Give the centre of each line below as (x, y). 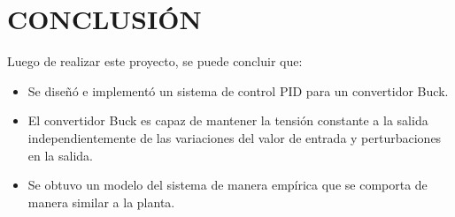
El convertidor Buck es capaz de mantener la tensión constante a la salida (228, 120)
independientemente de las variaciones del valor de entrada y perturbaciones (235, 137)
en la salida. (60, 155)
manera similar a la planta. (101, 202)
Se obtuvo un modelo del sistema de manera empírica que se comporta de (227, 185)
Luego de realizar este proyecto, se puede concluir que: (155, 61)
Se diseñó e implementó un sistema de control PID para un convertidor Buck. (238, 90)
